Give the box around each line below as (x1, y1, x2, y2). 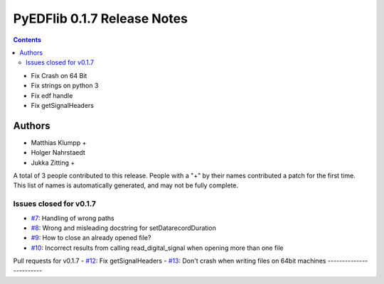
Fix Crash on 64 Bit (31, 71, 87, 80)
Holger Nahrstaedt (31, 148, 85, 157)
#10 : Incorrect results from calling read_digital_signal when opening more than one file (31, 244, 284, 252)
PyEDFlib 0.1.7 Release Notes (13, 11, 188, 26)
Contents (13, 35, 42, 44)
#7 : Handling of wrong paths (31, 214, 115, 222)
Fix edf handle (31, 91, 73, 99)
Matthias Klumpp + (31, 138, 87, 147)
